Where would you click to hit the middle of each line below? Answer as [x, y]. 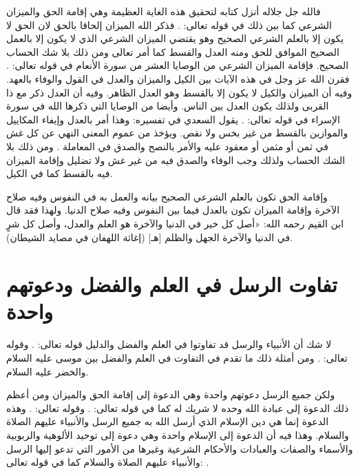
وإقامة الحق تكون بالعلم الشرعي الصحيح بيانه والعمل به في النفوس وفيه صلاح [167, 196]
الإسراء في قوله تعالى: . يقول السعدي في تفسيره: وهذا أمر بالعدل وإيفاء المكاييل [173, 119]
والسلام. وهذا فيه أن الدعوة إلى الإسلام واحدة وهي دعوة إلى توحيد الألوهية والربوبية [178, 434]
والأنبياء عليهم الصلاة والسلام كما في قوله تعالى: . [108, 462]
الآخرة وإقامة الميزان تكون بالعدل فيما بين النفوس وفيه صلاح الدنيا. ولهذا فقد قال [173, 210]
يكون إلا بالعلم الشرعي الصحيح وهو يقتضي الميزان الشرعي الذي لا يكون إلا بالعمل [175, 38]
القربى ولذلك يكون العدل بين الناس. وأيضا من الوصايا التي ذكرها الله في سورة [168, 106]
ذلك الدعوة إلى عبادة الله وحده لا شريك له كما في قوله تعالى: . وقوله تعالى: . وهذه [178, 408]
